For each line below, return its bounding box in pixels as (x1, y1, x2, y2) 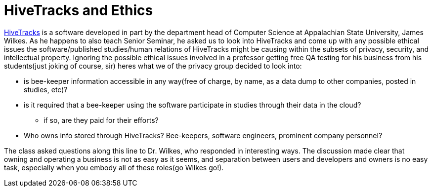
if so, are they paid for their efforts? (43, 115, 159, 124)
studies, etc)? (24, 85, 68, 94)
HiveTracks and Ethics (4, 2, 153, 19)
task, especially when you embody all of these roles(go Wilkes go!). (4, 163, 224, 172)
